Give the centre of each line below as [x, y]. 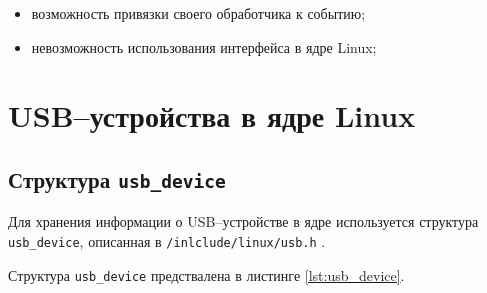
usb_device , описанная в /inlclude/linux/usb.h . [167, 240]
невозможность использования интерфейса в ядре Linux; [204, 46]
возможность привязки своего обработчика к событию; [198, 13]
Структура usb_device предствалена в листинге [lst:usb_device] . [206, 274]
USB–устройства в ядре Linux [212, 115]
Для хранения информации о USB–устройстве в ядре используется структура [243, 221]
